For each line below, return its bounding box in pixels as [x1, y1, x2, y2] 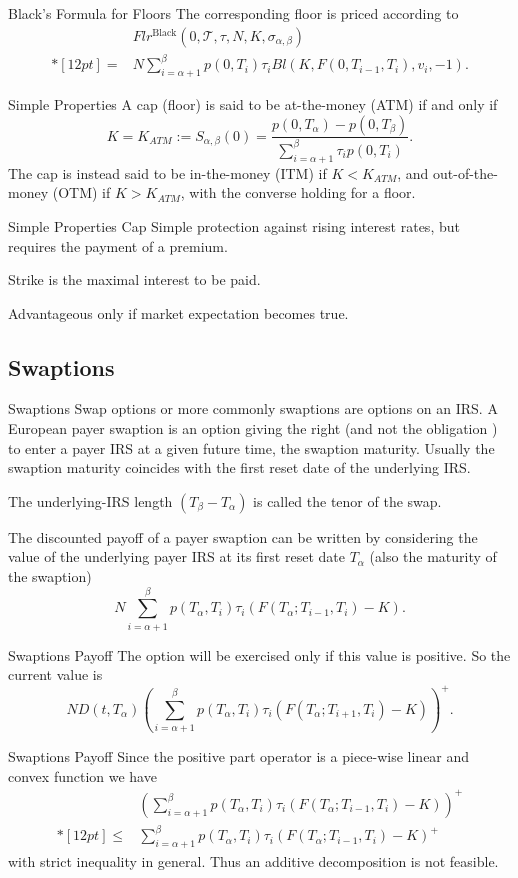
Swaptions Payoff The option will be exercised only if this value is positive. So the [8, 644, 511, 665]
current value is [8, 664, 103, 685]
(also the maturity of [369, 546, 497, 567]
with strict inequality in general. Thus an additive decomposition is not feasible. [8, 851, 499, 872]
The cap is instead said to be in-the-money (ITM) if [8, 162, 327, 183]
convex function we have [8, 765, 157, 786]
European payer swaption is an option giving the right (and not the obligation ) [8, 418, 498, 439]
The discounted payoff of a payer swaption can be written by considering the [8, 526, 478, 547]
